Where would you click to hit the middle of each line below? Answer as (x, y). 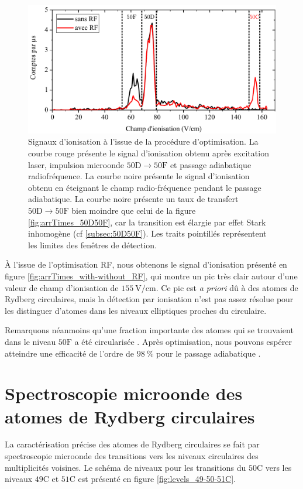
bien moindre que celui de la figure (134, 211)
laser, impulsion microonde (76, 164)
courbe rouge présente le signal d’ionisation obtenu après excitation (149, 153)
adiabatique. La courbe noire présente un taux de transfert (133, 199)
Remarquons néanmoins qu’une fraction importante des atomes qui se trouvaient (149, 330)
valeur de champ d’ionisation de (62, 287)
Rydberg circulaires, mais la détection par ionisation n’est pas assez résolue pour (149, 299)
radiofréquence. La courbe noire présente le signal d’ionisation (139, 176)
